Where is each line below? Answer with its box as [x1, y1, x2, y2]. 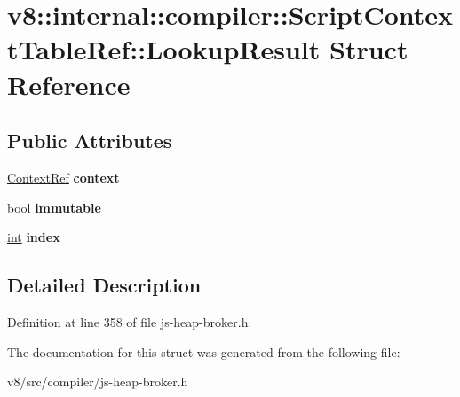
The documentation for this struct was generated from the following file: [7, 342, 401, 361]
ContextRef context [7, 167, 120, 186]
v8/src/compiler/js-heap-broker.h [7, 372, 188, 391]
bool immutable [7, 198, 101, 216]
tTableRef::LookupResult [7, 31, 321, 67]
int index [7, 228, 60, 246]
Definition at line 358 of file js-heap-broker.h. [7, 312, 252, 331]
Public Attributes [7, 127, 172, 154]
